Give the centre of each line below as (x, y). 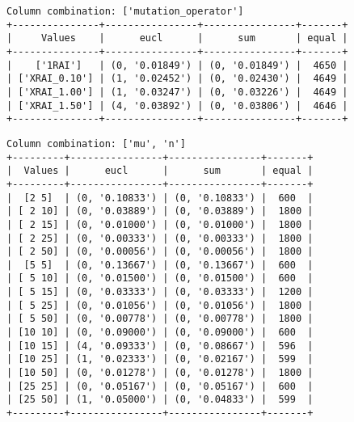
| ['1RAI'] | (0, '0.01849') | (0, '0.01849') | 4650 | (177, 65)
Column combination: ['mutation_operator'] (125, 11)
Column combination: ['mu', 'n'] (96, 143)
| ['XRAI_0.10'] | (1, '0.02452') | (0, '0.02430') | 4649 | (177, 79)
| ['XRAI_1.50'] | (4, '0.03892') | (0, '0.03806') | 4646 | (177, 105)
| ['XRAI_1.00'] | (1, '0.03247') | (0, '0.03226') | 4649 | (177, 92)
